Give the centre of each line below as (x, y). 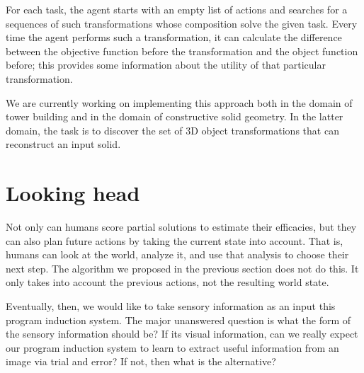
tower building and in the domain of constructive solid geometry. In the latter (175, 116)
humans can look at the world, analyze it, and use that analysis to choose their (177, 254)
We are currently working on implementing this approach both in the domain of (179, 102)
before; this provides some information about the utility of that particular (166, 65)
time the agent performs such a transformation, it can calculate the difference (174, 37)
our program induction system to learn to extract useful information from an (172, 347)
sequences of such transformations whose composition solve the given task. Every (182, 23)
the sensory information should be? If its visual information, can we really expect (182, 334)
